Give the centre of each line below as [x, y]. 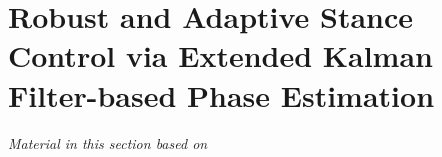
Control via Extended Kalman [220, 55]
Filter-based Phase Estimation [221, 94]
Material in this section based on [108, 142]
